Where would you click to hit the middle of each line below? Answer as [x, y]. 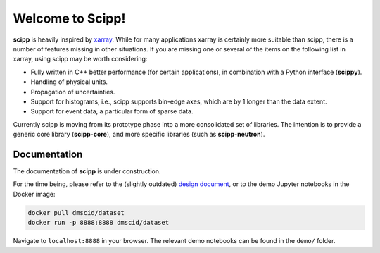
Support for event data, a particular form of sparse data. [112, 111]
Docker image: [34, 194]
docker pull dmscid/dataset [76, 212]
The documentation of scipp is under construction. [87, 171]
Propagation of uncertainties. [73, 92]
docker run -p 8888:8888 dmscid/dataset [98, 223]
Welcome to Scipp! [69, 18]
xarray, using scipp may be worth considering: [80, 59]
